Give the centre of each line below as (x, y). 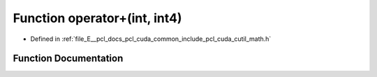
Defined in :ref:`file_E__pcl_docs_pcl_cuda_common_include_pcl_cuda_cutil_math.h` (151, 39)
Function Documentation (68, 59)
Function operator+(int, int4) (97, 18)
